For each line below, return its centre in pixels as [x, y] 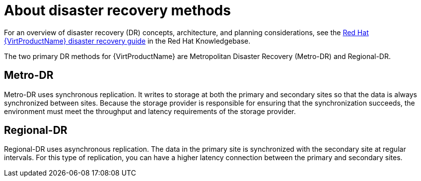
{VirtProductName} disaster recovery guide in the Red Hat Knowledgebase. [127, 41]
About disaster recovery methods [117, 10]
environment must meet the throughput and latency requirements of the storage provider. [150, 111]
